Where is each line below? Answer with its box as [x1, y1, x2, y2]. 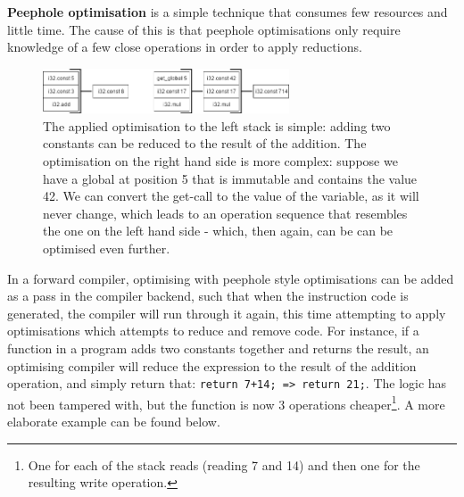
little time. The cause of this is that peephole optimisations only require [7, 20, 401, 38]
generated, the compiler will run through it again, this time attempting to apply [7, 303, 446, 322]
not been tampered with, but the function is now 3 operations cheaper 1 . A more [7, 392, 445, 413]
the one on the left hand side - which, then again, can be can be [43, 221, 394, 240]
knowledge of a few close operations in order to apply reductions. [7, 37, 362, 56]
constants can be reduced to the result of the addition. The [43, 134, 367, 153]
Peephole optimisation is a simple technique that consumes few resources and [7, 3, 448, 21]
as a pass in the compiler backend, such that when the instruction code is [7, 286, 409, 305]
